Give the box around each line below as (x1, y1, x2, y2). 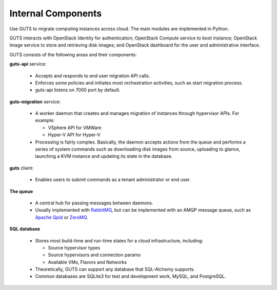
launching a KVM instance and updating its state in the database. (35, 153, 173, 159)
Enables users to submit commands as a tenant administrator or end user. (35, 177, 191, 183)
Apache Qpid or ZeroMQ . (35, 214, 88, 220)
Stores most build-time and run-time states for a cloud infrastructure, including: (35, 237, 204, 243)
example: (35, 117, 55, 123)
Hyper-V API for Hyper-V (48, 132, 101, 138)
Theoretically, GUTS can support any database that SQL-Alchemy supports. (35, 266, 195, 273)
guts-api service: (9, 61, 47, 67)
